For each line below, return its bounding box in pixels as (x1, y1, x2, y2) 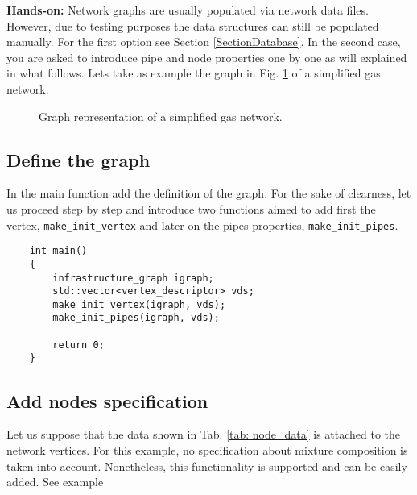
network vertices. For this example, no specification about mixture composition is (6, 441, 408, 458)
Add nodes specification (6, 388, 208, 413)
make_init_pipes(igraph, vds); (52, 312, 220, 324)
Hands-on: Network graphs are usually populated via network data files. (6, 2, 369, 18)
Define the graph (6, 147, 151, 172)
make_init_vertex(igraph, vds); (52, 298, 226, 310)
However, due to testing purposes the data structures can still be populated (6, 17, 379, 34)
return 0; (52, 339, 105, 351)
